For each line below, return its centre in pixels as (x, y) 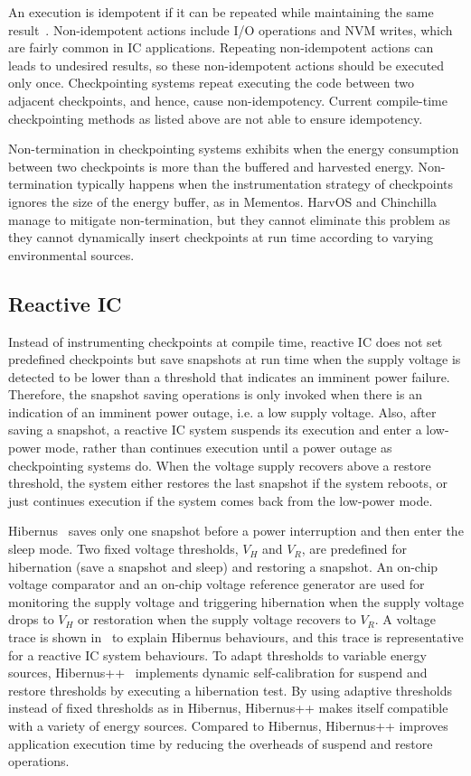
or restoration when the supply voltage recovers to (217, 619)
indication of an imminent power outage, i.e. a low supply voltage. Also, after (222, 411)
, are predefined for (354, 549)
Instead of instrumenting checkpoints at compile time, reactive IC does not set (226, 341)
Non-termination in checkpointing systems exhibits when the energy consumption (234, 149)
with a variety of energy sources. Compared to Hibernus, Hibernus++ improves (228, 725)
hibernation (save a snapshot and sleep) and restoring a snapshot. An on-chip (223, 566)
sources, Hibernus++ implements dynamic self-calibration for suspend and (218, 673)
